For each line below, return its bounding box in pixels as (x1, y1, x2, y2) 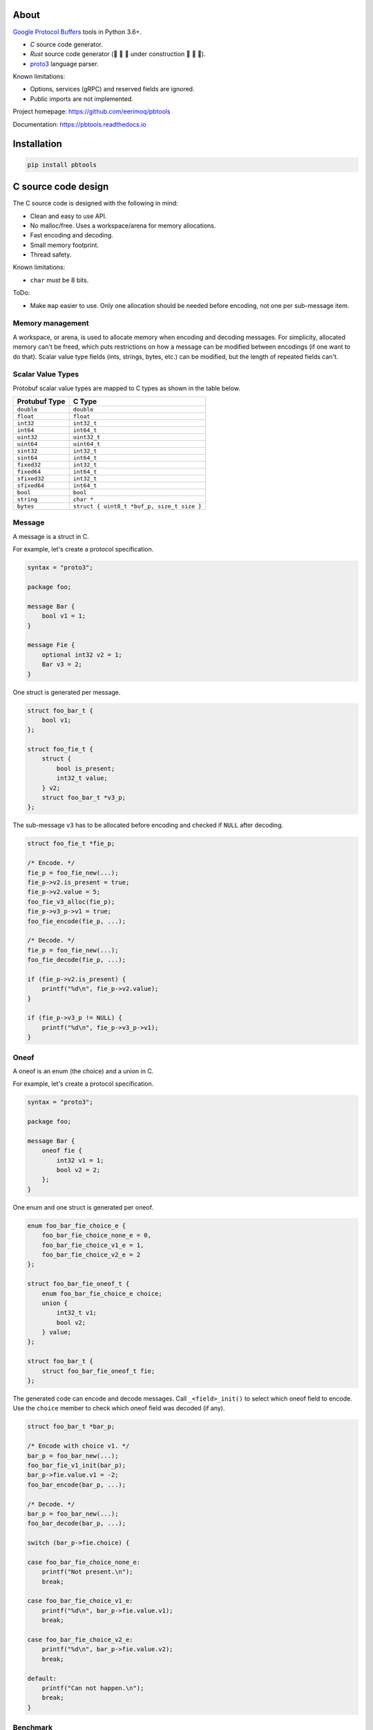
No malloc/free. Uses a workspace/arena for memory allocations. (30, 221, 216, 230)
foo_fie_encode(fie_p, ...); (27, 917, 126, 925)
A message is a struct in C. (12, 532, 89, 540)
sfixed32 (17, 475, 45, 482)
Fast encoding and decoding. (30, 231, 113, 239)
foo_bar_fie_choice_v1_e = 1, (41, 1241, 144, 1249)
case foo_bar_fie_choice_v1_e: (27, 1597, 134, 1605)
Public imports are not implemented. (30, 94, 134, 103)
